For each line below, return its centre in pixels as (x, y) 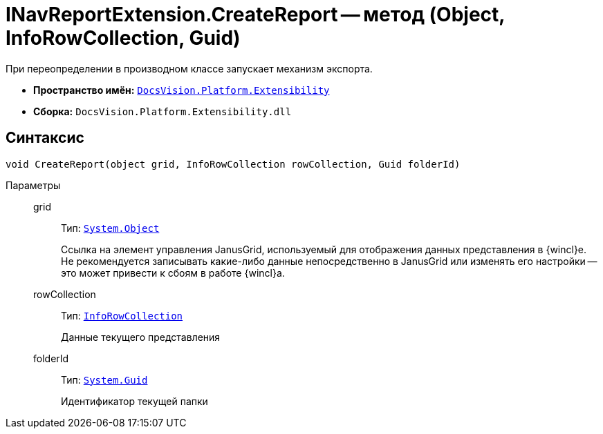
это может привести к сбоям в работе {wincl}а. (173, 273)
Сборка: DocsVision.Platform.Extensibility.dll (163, 111)
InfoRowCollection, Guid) (123, 38)
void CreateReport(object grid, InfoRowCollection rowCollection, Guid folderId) (233, 164)
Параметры (33, 185)
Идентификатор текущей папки (134, 401)
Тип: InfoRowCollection (122, 315)
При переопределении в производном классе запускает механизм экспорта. (189, 68)
